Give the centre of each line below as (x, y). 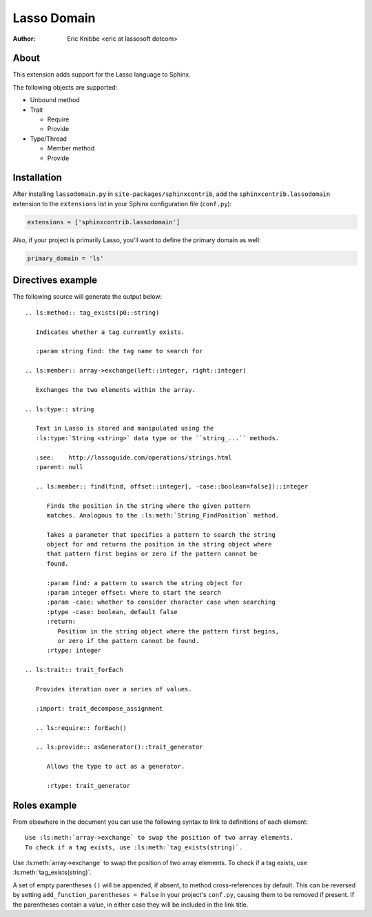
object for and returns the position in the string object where (159, 544)
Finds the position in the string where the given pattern (148, 506)
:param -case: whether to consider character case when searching (161, 602)
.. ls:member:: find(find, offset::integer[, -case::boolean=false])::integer (172, 486)
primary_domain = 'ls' (65, 258)
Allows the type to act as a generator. (116, 767)
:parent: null (59, 467)
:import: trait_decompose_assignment (99, 708)
